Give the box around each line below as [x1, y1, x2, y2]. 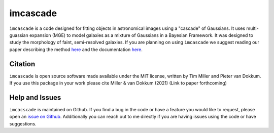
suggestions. [9, 120, 37, 126]
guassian [9, 32, 29, 38]
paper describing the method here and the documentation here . [9, 46, 143, 53]
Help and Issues [9, 93, 61, 102]
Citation [9, 60, 36, 68]
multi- [246, 25, 259, 31]
